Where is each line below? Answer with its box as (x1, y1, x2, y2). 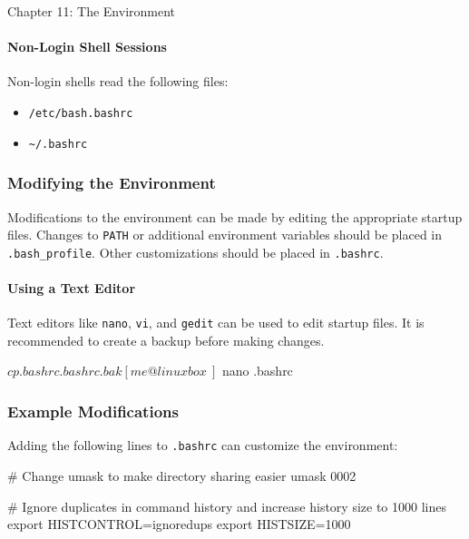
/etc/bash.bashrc (28, 106, 133, 120)
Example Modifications (7, 399, 179, 422)
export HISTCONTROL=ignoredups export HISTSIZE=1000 (7, 514, 351, 534)
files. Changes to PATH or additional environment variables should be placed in (7, 225, 443, 244)
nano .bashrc (221, 361, 293, 380)
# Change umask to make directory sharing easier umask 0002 (7, 465, 357, 485)
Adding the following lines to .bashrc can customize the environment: (7, 436, 398, 455)
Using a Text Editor (7, 279, 136, 298)
